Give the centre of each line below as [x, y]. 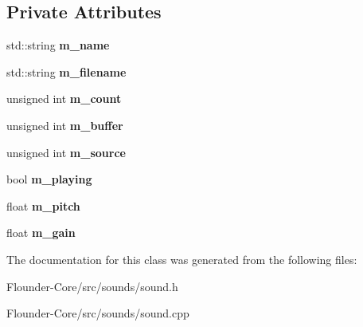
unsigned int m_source [66, 152]
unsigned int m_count [64, 98]
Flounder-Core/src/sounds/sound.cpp [98, 313]
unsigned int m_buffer [65, 125]
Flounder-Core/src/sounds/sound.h [92, 286]
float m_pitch [43, 205]
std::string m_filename [66, 71]
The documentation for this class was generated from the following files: [182, 259]
